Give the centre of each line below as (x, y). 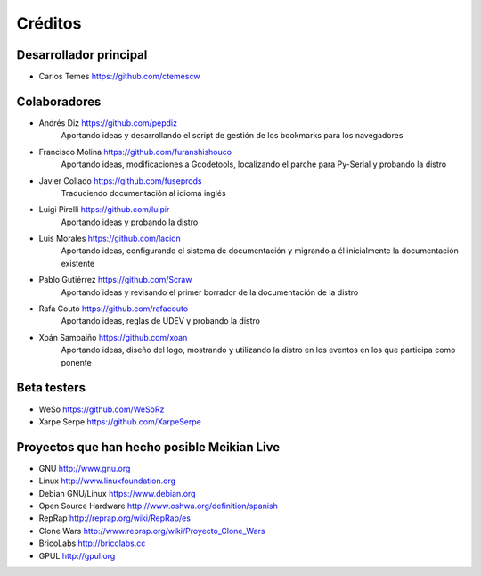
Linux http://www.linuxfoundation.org (107, 481)
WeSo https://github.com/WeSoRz (102, 409)
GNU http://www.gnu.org (85, 468)
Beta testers (51, 388)
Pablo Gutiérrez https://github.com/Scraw (115, 280)
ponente (77, 362)
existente (78, 263)
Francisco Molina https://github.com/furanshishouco (135, 152)
